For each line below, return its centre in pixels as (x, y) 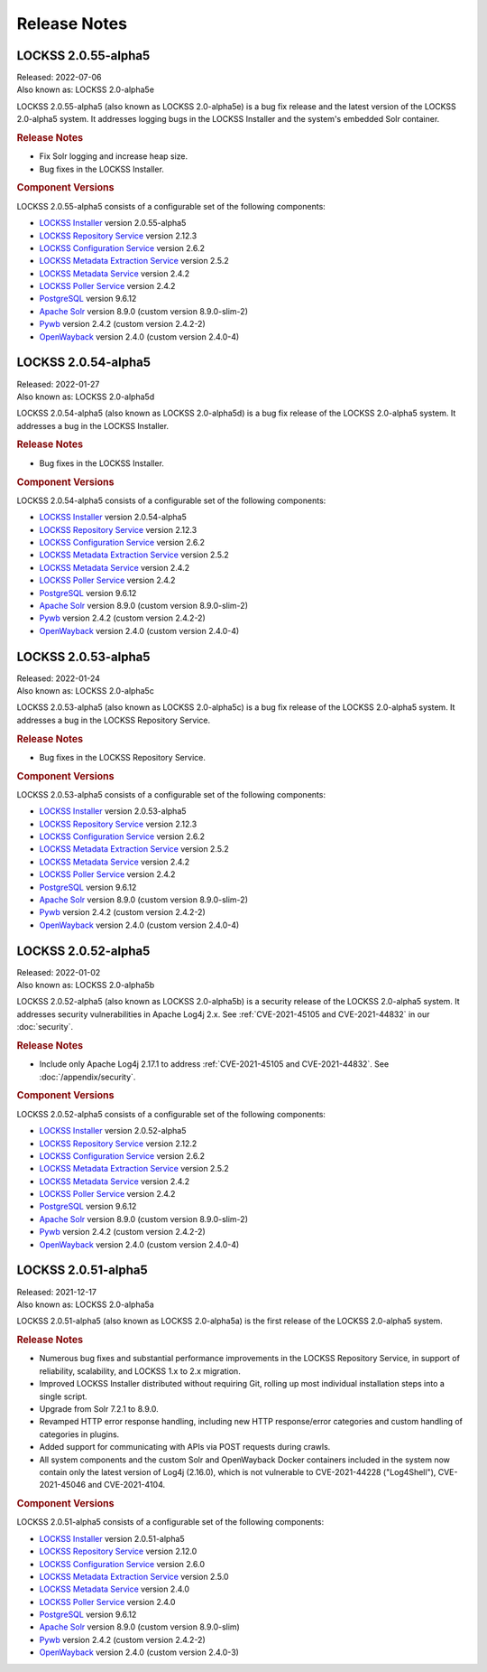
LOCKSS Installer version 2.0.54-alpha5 (113, 517)
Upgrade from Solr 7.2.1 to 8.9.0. (99, 1408)
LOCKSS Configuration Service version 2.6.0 (122, 1564)
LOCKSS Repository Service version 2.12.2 (118, 1144)
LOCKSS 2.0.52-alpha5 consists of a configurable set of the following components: (171, 1114)
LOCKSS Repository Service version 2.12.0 (118, 1551)
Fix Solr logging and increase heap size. (114, 156)
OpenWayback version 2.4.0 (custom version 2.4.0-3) (139, 1652)
